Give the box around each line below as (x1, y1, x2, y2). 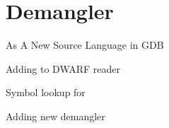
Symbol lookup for (6, 85, 86, 100)
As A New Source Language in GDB (6, 37, 164, 52)
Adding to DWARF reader (6, 61, 121, 76)
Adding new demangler (6, 108, 105, 123)
